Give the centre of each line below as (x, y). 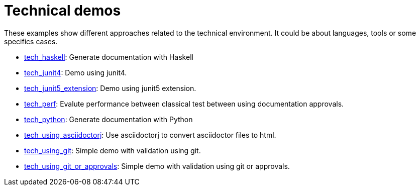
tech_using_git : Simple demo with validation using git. (113, 150)
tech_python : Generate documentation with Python (109, 119)
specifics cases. (31, 41)
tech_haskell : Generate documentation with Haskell (109, 57)
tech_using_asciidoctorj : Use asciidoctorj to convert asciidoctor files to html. (150, 135)
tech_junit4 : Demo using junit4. (76, 72)
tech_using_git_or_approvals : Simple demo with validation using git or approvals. (157, 166)
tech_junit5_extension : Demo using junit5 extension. (110, 88)
